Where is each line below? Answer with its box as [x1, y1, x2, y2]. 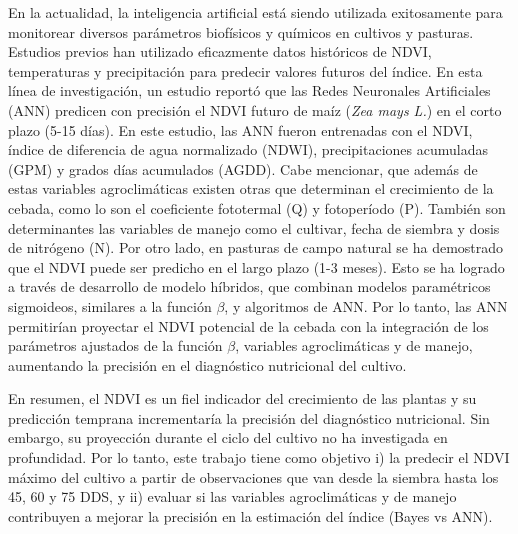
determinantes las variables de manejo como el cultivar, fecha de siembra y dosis [8, 217, 500, 238]
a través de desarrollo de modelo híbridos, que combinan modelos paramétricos [8, 276, 491, 297]
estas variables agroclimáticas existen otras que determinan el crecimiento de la [8, 178, 494, 199]
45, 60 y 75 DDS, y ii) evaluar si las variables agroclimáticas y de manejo [8, 486, 457, 507]
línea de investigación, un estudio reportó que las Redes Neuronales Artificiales [8, 80, 491, 101]
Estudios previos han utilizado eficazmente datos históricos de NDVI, [8, 41, 432, 62]
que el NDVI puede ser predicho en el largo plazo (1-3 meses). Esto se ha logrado [8, 256, 505, 277]
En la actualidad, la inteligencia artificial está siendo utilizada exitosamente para [8, 2, 503, 22]
